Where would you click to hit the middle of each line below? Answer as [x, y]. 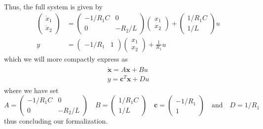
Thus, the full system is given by [53, 6]
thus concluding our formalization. [56, 121]
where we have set [31, 90]
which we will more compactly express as [66, 58]
